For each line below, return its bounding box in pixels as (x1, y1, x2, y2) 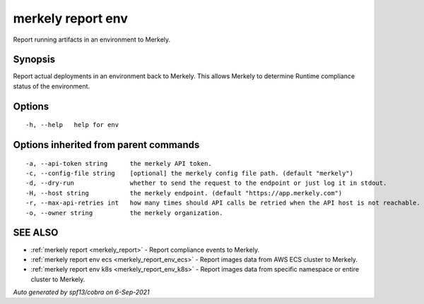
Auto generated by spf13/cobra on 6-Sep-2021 (13, 288, 150, 296)
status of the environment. (13, 82, 90, 90)
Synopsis (13, 54, 56, 66)
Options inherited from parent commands (13, 139, 200, 151)
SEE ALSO (13, 226, 59, 239)
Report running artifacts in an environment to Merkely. (13, 35, 171, 44)
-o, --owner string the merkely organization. (25, 209, 223, 217)
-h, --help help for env (25, 121, 119, 129)
